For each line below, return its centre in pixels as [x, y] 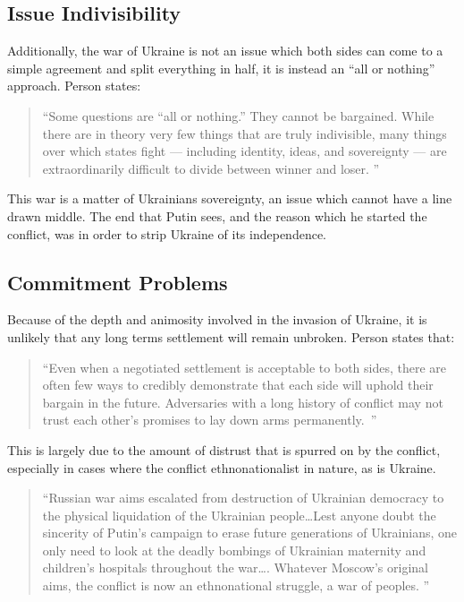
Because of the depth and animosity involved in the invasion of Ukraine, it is [217, 319]
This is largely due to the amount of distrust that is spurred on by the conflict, [224, 449]
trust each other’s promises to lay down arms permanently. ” [210, 420]
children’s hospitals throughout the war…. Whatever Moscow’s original [235, 568]
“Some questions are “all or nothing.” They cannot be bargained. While [238, 115]
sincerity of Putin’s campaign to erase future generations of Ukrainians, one [249, 533]
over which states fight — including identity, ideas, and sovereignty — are [245, 151]
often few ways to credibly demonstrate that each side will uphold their [238, 385]
